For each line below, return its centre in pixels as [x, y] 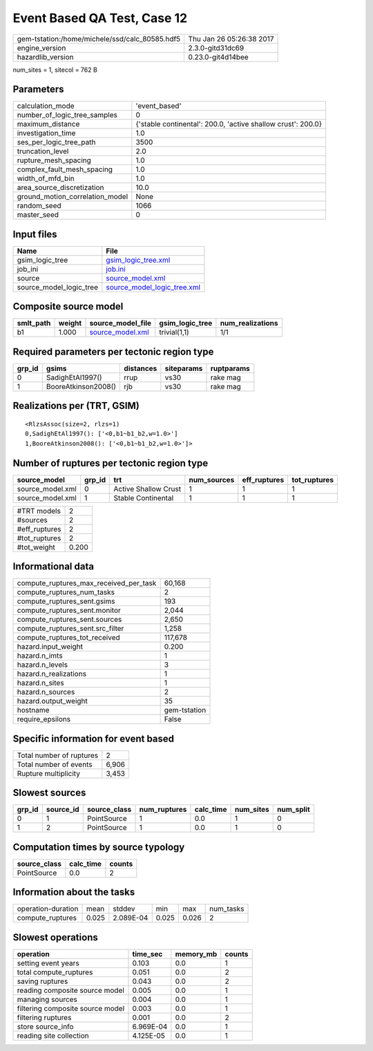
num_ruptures [163, 810]
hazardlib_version [45, 57]
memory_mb [196, 954]
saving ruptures [42, 981]
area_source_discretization [60, 188]
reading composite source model [70, 990]
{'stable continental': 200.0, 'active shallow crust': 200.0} [229, 124]
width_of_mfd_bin [46, 178]
